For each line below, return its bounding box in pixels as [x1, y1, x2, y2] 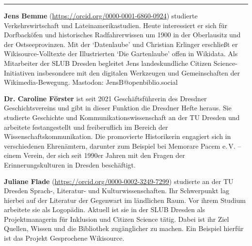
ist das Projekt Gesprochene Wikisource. [4, 233, 125, 243]
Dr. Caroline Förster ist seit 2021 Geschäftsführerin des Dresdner [4, 93, 207, 103]
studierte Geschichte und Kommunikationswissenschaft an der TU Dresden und [4, 112, 240, 122]
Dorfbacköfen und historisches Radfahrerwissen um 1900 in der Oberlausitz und [4, 30, 241, 40]
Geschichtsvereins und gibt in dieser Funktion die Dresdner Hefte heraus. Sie [4, 103, 232, 113]
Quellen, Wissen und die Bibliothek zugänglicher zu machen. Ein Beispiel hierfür [4, 223, 244, 233]
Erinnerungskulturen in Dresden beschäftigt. [4, 159, 136, 169]
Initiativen [4, 67, 35, 77]
